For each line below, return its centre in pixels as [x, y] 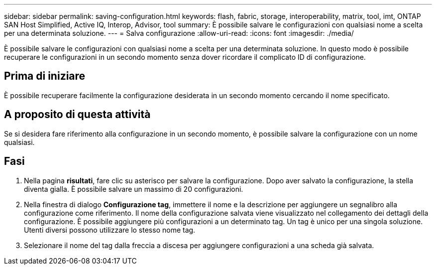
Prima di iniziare [45, 76]
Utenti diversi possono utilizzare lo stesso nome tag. [110, 230]
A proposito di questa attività [77, 115]
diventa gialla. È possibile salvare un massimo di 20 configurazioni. [134, 189]
